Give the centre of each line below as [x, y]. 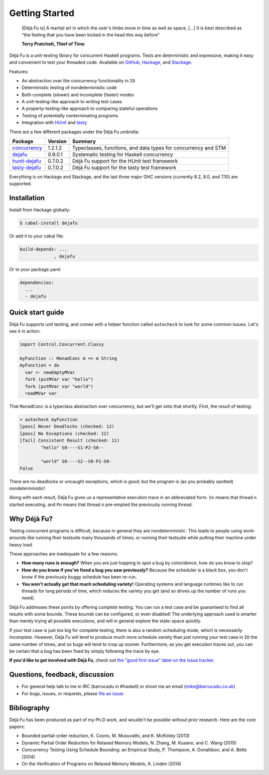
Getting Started [42, 13]
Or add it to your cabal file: [37, 236]
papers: [17, 727]
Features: [19, 71]
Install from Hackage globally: [40, 210]
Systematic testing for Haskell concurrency [123, 155]
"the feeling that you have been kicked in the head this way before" [91, 34]
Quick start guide [37, 312]
